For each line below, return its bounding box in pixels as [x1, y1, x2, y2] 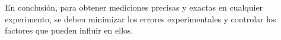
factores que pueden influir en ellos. [5, 24, 133, 36]
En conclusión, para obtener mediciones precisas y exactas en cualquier [5, 1, 263, 13]
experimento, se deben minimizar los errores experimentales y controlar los [5, 12, 276, 25]
